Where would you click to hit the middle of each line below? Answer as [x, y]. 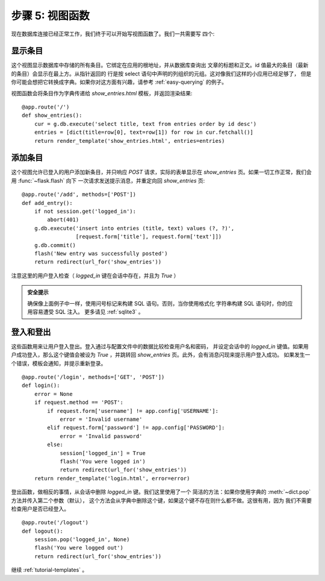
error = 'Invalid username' [101, 419]
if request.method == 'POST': [79, 403]
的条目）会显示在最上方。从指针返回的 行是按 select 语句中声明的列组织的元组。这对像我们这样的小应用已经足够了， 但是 [161, 74]
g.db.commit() [55, 245]
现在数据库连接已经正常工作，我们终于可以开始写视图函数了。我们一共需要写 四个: [113, 34]
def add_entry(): [47, 203]
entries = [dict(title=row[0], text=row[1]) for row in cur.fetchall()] [144, 132]
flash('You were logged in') [103, 461]
